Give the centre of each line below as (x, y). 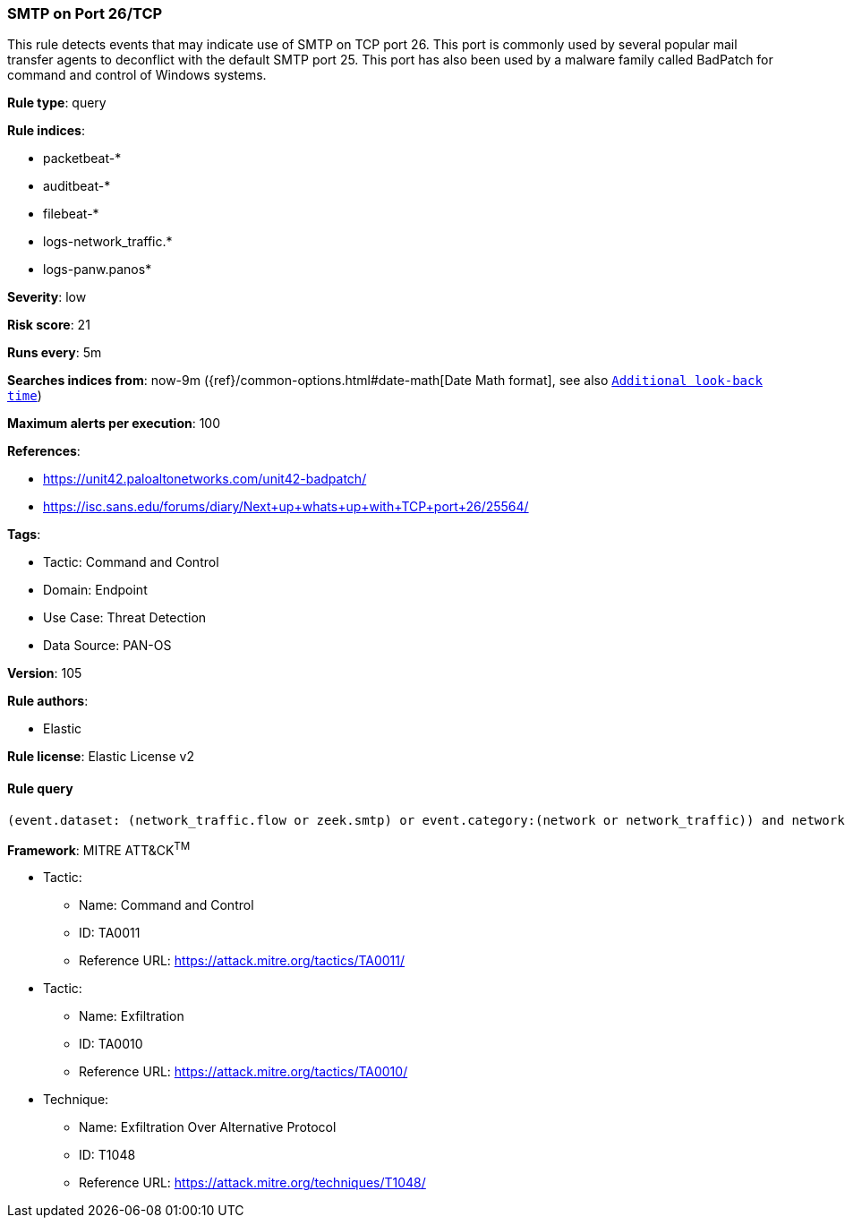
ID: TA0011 (110, 933)
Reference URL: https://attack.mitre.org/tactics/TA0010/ (243, 1072)
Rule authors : (48, 701)
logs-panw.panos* (98, 270)
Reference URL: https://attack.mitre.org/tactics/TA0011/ (242, 961)
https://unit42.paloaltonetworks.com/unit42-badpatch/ (205, 479)
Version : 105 (45, 673)
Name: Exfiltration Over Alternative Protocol (208, 1127)
